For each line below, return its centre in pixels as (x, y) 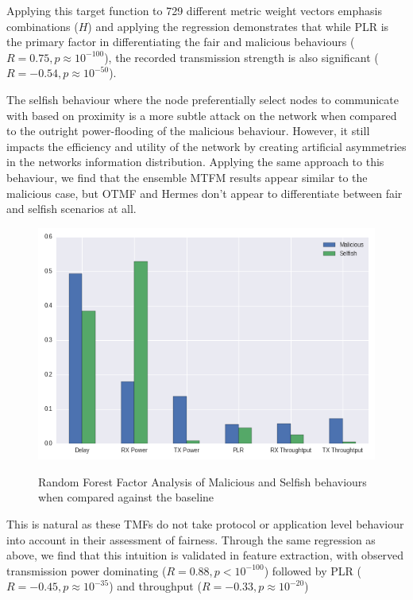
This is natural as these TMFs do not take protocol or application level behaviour (205, 524)
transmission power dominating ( (87, 570)
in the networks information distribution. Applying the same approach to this (195, 162)
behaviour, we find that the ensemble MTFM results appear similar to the (187, 177)
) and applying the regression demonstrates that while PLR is (238, 26)
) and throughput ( (155, 586)
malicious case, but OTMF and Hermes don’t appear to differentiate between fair (205, 193)
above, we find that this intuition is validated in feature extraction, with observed (205, 555)
